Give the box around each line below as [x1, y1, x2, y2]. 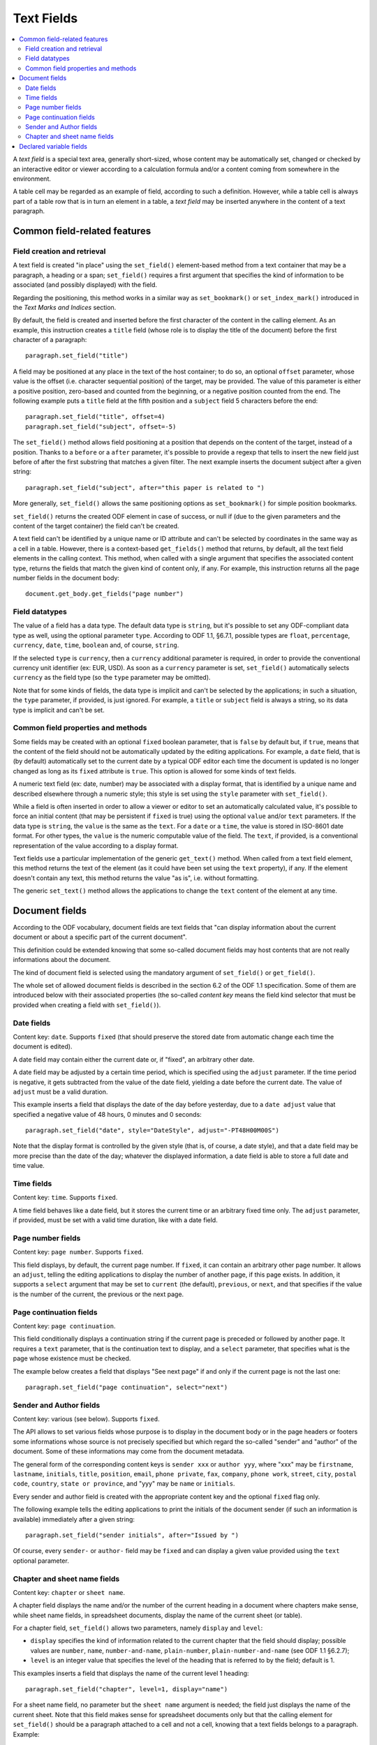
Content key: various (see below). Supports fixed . [13, 1415, 160, 1423]
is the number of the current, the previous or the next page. [13, 1290, 184, 1298]
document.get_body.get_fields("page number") [25, 590, 184, 598]
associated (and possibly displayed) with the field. [13, 281, 157, 289]
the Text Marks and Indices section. [13, 303, 117, 311]
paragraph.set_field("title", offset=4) [25, 413, 165, 421]
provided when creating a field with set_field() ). [13, 1000, 161, 1009]
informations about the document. [13, 956, 111, 964]
